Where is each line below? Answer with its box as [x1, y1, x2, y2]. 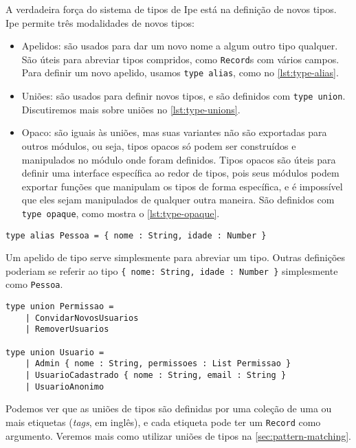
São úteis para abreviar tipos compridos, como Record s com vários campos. [21, 52, 340, 66]
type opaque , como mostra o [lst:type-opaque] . [21, 205, 220, 220]
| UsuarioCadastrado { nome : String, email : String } [25, 370, 287, 381]
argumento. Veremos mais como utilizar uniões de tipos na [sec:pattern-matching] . [5, 428, 351, 443]
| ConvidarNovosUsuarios [25, 313, 139, 323]
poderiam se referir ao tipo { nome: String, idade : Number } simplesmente [5, 263, 338, 278]
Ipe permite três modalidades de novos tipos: [5, 15, 194, 30]
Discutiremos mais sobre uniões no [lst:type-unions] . [21, 102, 241, 116]
